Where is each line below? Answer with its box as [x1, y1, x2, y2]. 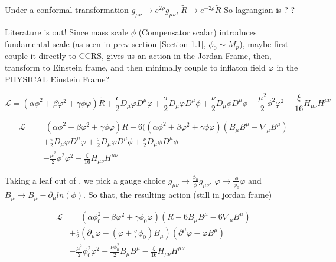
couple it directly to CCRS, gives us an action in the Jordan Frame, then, [5, 49, 272, 62]
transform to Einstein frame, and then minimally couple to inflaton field [5, 61, 266, 73]
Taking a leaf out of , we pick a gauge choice [5, 174, 166, 186]
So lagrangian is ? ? [224, 4, 295, 16]
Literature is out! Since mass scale [5, 26, 128, 38]
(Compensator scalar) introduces [138, 26, 257, 38]
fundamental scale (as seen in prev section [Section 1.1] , [5, 37, 206, 49]
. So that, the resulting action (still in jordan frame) [83, 188, 272, 200]
